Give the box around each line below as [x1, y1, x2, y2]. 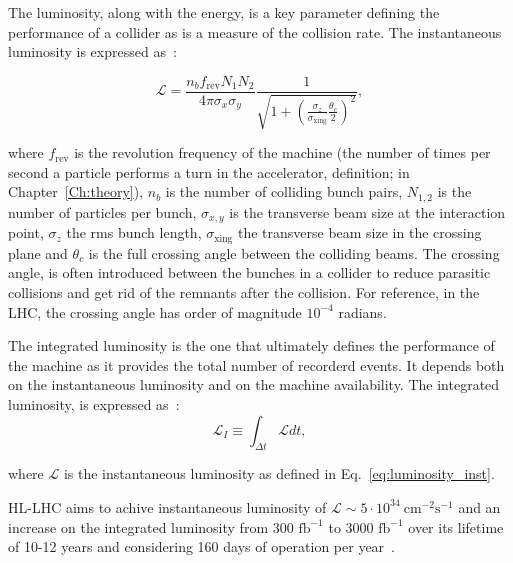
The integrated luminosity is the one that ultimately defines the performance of [8, 335, 495, 356]
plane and [8, 242, 68, 263]
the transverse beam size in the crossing [237, 222, 482, 243]
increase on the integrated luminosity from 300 [8, 516, 294, 537]
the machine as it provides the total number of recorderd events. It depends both [8, 354, 505, 375]
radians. [338, 301, 387, 322]
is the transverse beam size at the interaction [229, 201, 506, 222]
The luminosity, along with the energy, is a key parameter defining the [8, 2, 440, 22]
